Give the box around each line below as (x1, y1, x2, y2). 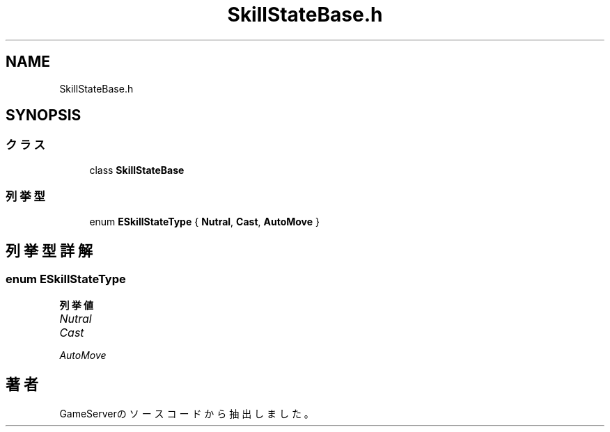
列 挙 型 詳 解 (6, 241, 93, 259)
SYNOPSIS (6, 106, 81, 125)
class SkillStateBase (89, 163, 185, 176)
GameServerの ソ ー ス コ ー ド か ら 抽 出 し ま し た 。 (59, 407, 314, 419)
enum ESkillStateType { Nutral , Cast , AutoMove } (89, 215, 320, 227)
